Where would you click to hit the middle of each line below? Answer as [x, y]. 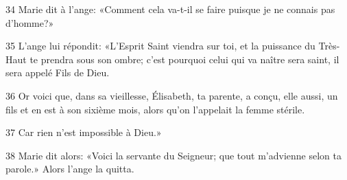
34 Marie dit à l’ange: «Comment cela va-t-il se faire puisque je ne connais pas [170, 9]
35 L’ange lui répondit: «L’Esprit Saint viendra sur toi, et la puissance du [160, 46]
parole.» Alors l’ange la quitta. [70, 169]
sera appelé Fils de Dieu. [58, 72]
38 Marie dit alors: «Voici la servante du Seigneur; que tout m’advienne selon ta [174, 155]
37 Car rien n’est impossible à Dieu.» [84, 132]
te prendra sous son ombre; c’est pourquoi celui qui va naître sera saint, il [184, 59]
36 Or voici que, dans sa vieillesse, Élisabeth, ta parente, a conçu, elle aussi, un [172, 95]
